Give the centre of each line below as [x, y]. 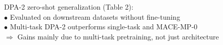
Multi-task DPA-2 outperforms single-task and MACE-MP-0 [104, 27]
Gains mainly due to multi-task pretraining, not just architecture [118, 36]
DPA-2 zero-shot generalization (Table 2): [69, 7]
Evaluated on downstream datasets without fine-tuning [95, 16]
